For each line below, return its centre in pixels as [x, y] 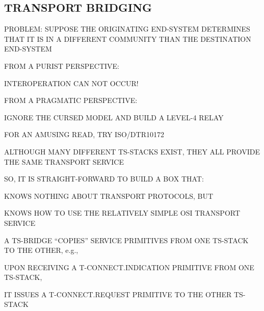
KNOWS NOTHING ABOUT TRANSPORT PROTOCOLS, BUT [109, 196]
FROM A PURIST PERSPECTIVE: [62, 66]
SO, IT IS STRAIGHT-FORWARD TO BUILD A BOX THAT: [104, 179]
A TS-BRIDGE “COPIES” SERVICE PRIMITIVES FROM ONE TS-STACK [126, 240]
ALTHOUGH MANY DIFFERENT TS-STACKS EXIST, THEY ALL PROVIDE [132, 151]
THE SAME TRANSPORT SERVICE [64, 161]
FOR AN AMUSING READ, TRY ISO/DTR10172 [84, 134]
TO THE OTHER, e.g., [41, 250]
